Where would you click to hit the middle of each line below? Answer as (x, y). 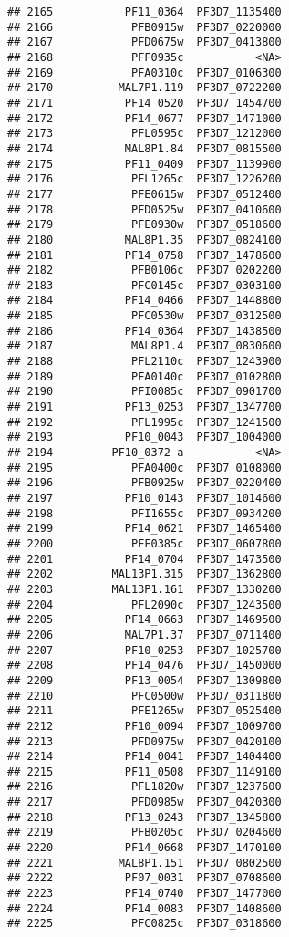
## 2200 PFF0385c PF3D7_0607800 (144, 543)
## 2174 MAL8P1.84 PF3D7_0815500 (144, 148)
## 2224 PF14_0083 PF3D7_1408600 (144, 908)
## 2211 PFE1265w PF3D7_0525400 (144, 711)
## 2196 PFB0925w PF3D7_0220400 (144, 483)
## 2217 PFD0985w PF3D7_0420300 (144, 802)
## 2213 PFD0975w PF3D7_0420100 (144, 741)
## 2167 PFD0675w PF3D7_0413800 (144, 42)
